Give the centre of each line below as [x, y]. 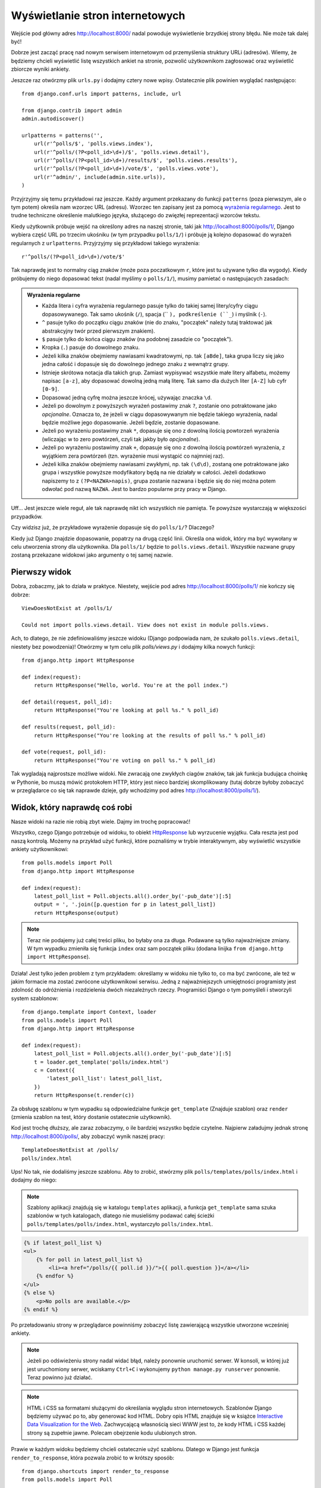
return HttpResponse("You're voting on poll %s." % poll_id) [125, 760]
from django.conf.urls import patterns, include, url [101, 93]
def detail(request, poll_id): [67, 702]
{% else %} [39, 1293]
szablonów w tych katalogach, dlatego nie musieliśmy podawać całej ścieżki [121, 1216]
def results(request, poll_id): [69, 727]
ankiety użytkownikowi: [40, 849]
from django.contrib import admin [72, 110]
